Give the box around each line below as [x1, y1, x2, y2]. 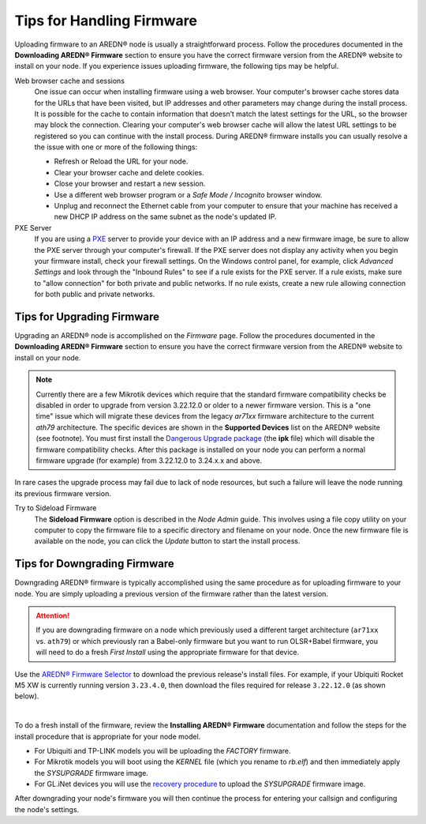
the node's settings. [14, 804, 80, 814]
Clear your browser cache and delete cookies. [54, 167, 204, 177]
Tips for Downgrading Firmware [14, 557, 175, 570]
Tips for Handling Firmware [14, 12, 197, 29]
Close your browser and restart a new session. [54, 179, 206, 189]
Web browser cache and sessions [14, 76, 125, 85]
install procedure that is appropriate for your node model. [14, 732, 201, 741]
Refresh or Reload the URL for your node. [54, 156, 189, 166]
